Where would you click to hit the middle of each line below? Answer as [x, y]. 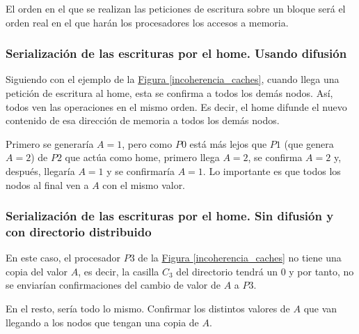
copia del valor [37, 271]
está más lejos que [228, 143]
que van [320, 309]
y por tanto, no [321, 271]
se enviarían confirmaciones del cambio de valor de [113, 285]
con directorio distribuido [79, 231]
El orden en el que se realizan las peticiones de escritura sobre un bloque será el [176, 8]
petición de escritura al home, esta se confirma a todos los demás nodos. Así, [169, 93]
